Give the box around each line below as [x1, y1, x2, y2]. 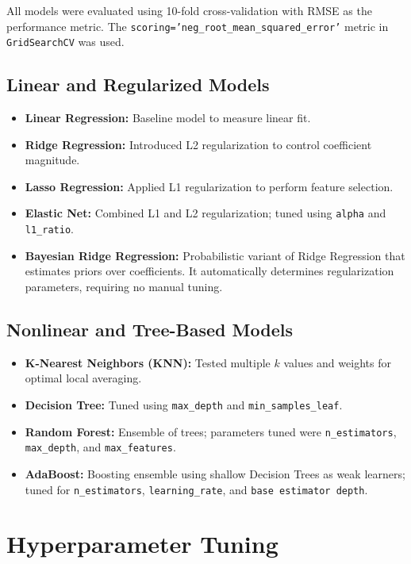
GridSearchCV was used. [6, 33, 125, 50]
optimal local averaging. [25, 370, 142, 386]
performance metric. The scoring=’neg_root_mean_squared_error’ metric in [6, 17, 389, 34]
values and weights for [283, 354, 391, 370]
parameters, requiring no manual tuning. [25, 278, 223, 294]
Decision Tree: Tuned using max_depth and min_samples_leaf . [25, 396, 343, 412]
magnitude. [25, 152, 80, 168]
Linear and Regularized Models [6, 72, 270, 97]
